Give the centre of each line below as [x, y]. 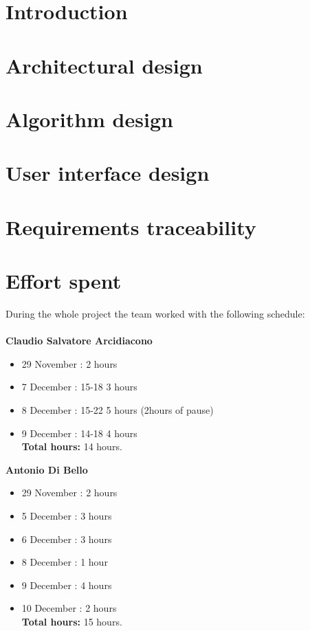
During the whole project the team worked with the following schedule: [155, 313]
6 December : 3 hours [67, 539]
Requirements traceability [131, 226]
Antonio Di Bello [47, 469]
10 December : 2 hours [69, 608]
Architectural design [104, 65]
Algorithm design [89, 119]
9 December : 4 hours [67, 585]
